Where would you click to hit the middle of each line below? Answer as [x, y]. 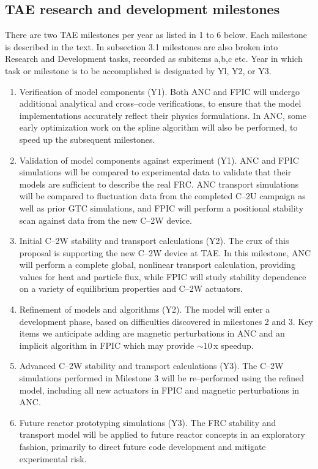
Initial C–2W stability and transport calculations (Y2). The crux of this [154, 241]
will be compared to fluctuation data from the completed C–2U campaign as [162, 196]
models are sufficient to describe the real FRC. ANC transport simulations [159, 184]
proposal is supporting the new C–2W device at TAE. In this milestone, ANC [165, 252]
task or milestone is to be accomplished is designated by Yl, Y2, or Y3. [138, 70]
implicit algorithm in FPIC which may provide [107, 345]
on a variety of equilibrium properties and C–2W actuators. [131, 288]
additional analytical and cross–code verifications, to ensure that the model [160, 103]
